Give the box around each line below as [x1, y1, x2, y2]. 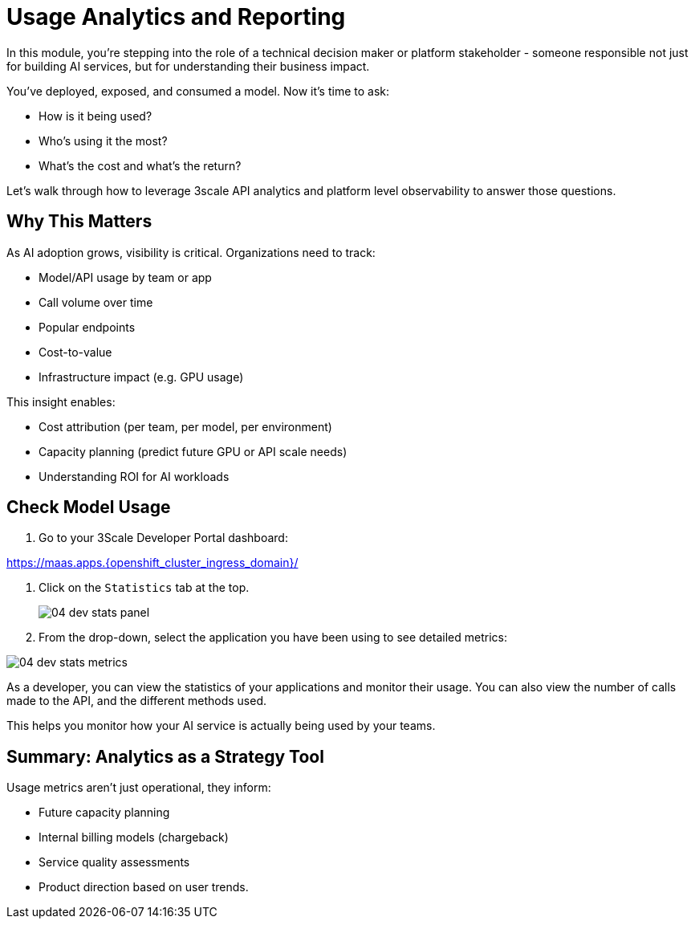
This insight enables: [6, 394, 116, 409]
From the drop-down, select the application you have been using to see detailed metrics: [39, 630, 507, 645]
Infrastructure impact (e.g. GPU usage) [39, 369, 244, 384]
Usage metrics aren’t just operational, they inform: [6, 780, 271, 795]
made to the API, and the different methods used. [6, 694, 266, 708]
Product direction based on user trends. [39, 880, 249, 894]
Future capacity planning [39, 805, 170, 820]
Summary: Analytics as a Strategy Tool [6, 746, 324, 767]
